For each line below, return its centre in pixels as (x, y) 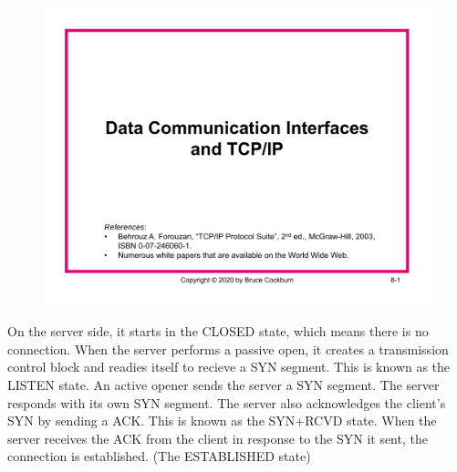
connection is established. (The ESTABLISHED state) (159, 456)
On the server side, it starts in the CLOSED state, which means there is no (218, 331)
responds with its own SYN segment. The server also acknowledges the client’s (227, 402)
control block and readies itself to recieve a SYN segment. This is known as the (229, 367)
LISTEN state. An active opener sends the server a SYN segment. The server (223, 385)
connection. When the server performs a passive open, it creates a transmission (228, 349)
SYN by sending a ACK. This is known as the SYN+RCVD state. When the (222, 421)
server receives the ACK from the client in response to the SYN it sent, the (218, 438)
